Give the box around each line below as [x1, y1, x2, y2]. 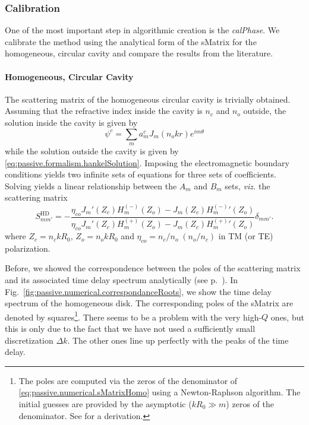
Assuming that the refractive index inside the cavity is [5, 104, 203, 117]
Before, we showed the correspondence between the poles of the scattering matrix [5, 262, 301, 274]
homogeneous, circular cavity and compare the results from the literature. [5, 47, 273, 59]
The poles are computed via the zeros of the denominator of [18, 374, 238, 386]
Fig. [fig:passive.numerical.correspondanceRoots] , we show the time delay [5, 285, 272, 297]
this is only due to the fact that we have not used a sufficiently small [5, 322, 256, 335]
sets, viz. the [225, 179, 270, 192]
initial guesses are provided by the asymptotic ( [18, 398, 192, 410]
